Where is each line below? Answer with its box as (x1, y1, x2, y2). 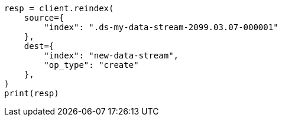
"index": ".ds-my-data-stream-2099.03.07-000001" (44, 22, 278, 32)
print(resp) (4, 89, 59, 98)
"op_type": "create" (44, 60, 139, 70)
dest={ (24, 41, 54, 51)
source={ (24, 13, 64, 22)
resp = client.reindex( (4, 4, 114, 13)
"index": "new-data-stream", (44, 51, 179, 60)
